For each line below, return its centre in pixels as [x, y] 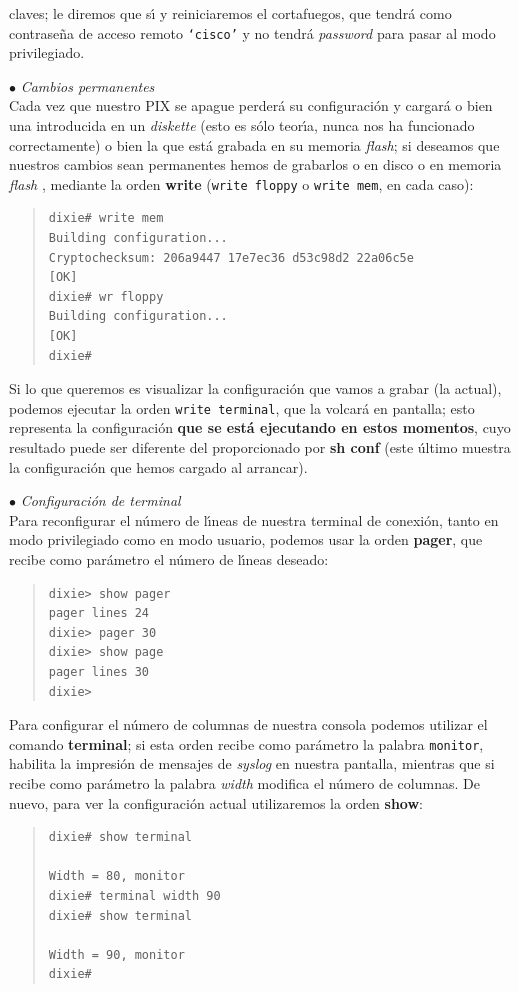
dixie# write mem [106, 218]
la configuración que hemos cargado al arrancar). [158, 466]
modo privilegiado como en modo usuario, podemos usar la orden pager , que [246, 539]
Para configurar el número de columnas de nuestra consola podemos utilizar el [248, 724]
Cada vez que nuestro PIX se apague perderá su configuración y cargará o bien [251, 105]
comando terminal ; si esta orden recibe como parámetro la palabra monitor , [246, 743]
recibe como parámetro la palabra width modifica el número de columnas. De [244, 783]
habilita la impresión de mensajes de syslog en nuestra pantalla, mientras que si [252, 763]
